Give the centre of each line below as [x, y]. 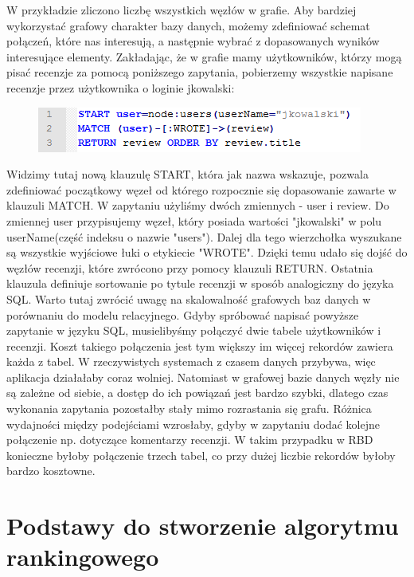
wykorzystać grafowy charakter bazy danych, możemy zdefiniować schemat [188, 25]
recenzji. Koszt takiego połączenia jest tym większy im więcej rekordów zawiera [200, 345]
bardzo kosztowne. [51, 471]
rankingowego [83, 557]
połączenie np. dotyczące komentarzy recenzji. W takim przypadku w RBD [190, 440]
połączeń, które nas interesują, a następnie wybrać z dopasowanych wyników [193, 41]
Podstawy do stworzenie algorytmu [203, 526]
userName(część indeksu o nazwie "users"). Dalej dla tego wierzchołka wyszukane [204, 236]
